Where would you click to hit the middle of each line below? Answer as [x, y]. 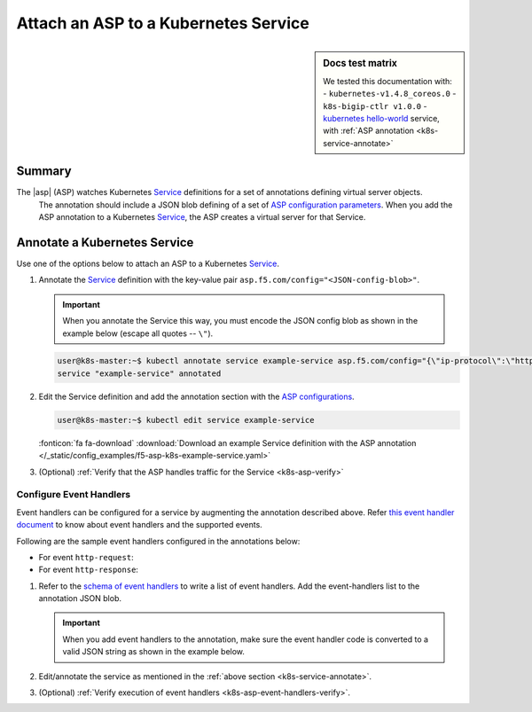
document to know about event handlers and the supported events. [140, 525]
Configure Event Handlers [74, 495]
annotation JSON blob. [80, 599]
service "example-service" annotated [139, 373]
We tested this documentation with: [387, 81]
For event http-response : [89, 570]
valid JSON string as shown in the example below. [154, 652]
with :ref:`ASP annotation [369, 131]
